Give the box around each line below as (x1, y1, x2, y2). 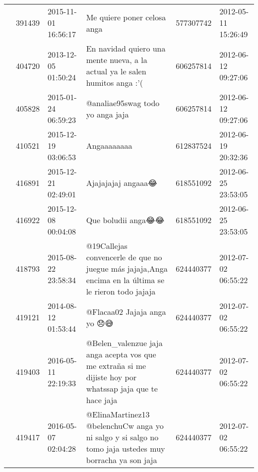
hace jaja (86, 394, 118, 406)
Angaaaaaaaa (86, 140, 132, 151)
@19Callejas (86, 240, 128, 251)
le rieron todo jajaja (86, 286, 156, 297)
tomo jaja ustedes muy (86, 443, 165, 454)
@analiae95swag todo (86, 97, 160, 109)
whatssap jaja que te (86, 383, 158, 394)
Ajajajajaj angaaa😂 (86, 177, 157, 188)
